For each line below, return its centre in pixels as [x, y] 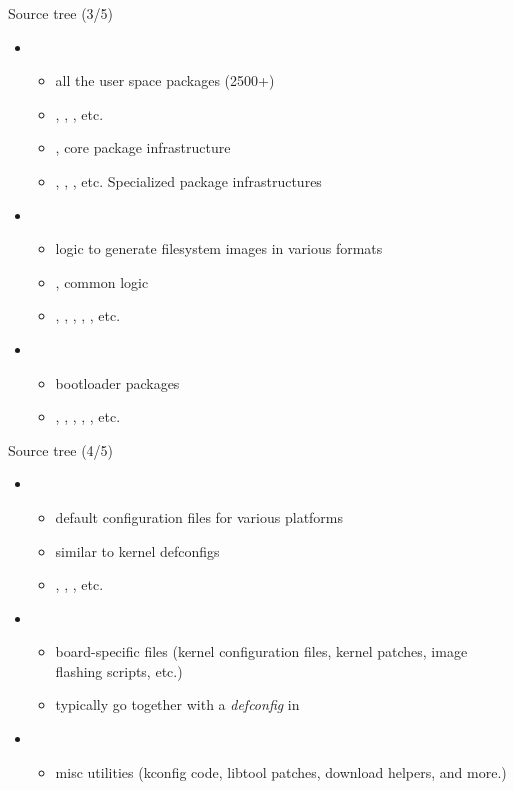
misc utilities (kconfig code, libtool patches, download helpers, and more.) [281, 771]
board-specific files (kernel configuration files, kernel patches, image [261, 651]
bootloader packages [117, 382]
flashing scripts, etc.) [119, 670]
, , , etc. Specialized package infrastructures [188, 180]
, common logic [102, 281]
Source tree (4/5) [61, 449]
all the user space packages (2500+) [165, 80]
